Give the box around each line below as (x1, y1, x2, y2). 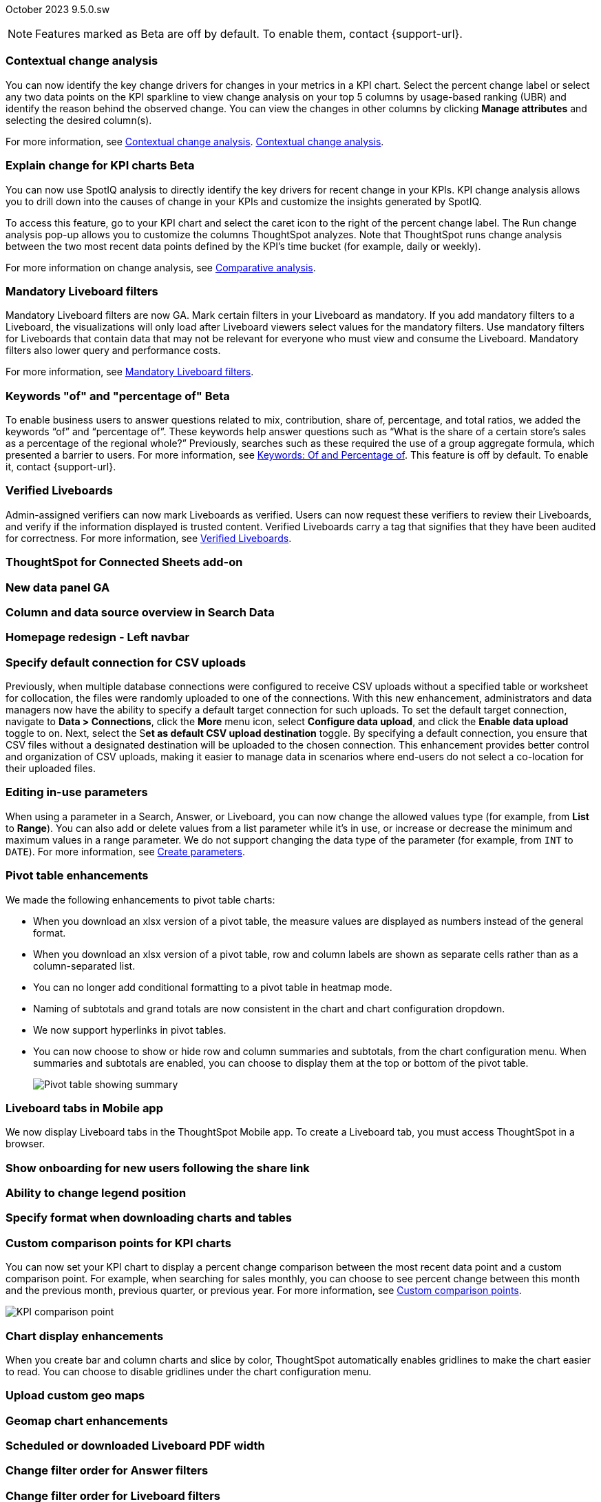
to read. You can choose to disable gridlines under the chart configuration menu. (6, 1365, 372, 1377)
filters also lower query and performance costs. (6, 344, 221, 357)
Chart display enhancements (6, 1328, 164, 1343)
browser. (6, 1138, 45, 1150)
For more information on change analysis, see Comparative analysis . (6, 261, 316, 273)
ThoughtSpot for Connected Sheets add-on (6, 555, 243, 570)
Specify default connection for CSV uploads (6, 655, 246, 669)
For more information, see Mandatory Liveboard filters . (6, 366, 254, 378)
